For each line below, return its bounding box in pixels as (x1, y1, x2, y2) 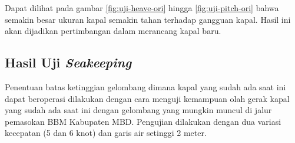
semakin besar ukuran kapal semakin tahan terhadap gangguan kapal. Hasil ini (5, 13, 291, 25)
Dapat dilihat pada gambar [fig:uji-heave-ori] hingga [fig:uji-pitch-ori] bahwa (5, 2, 279, 13)
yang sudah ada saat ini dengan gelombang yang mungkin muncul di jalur (5, 104, 272, 116)
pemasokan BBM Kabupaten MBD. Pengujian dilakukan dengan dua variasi (5, 115, 281, 127)
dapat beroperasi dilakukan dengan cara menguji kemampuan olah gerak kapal (5, 92, 290, 104)
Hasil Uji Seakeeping (5, 53, 132, 71)
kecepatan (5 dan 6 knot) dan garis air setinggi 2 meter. (5, 127, 207, 139)
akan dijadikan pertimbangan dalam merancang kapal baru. (5, 25, 221, 37)
